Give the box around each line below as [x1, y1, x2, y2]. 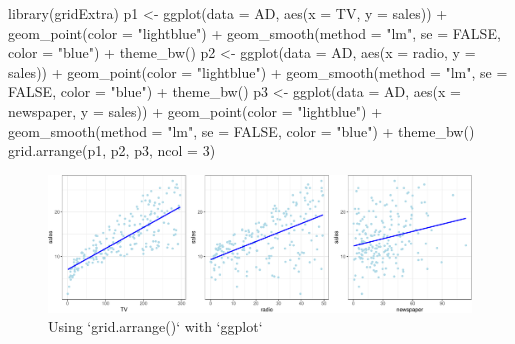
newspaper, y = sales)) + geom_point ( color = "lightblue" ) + [8, 100, 383, 121]
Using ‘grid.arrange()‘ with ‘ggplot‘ [48, 316, 263, 337]
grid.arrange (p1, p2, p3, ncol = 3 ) [8, 140, 216, 161]
